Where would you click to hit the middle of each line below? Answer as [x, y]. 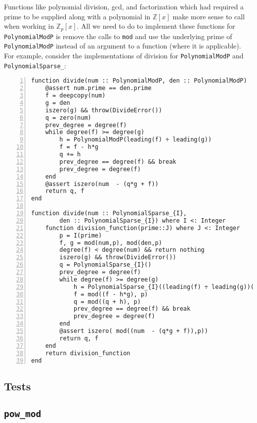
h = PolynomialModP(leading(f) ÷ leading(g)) [136, 140]
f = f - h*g [79, 147]
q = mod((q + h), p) [107, 302]
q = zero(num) [68, 117]
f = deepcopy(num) [75, 96]
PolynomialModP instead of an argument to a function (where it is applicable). [123, 46]
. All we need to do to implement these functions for [156, 26]
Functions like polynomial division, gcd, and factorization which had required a [124, 6]
